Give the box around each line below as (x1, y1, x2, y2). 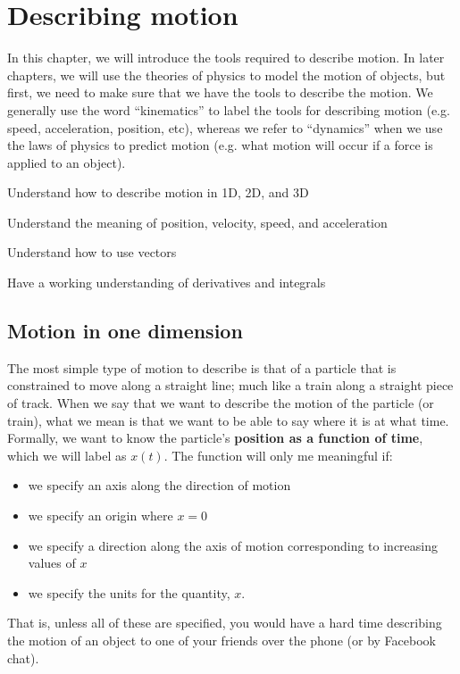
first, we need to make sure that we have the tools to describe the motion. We (7, 83, 433, 102)
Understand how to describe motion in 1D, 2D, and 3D (7, 183, 309, 202)
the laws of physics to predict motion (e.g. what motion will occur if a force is (7, 136, 433, 154)
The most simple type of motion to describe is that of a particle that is (7, 358, 397, 377)
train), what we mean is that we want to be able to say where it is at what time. (7, 411, 449, 429)
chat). (7, 648, 39, 667)
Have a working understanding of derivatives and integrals (7, 273, 326, 292)
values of (28, 553, 76, 572)
